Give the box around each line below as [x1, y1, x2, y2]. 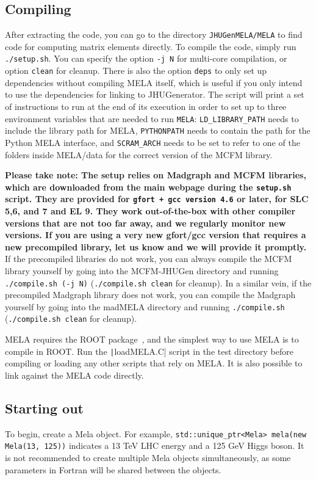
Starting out [5, 398, 84, 417]
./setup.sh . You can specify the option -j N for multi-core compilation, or [5, 52, 287, 65]
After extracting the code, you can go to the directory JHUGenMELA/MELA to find [5, 28, 303, 41]
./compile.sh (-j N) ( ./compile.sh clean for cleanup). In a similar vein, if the [5, 276, 312, 289]
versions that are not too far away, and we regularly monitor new [5, 216, 286, 229]
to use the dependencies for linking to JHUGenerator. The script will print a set [5, 88, 304, 101]
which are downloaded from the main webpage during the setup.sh [5, 180, 292, 193]
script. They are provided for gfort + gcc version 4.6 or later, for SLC [5, 192, 309, 205]
